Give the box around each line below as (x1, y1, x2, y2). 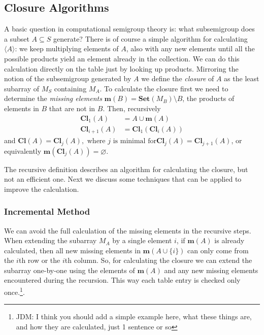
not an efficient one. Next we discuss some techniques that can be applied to (4, 174, 242, 184)
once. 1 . (4, 285, 25, 297)
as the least (224, 73, 259, 84)
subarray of (4, 83, 40, 93)
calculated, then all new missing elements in (4, 245, 141, 255)
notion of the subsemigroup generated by (4, 73, 131, 84)
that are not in (49, 103, 95, 113)
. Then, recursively (103, 103, 161, 113)
